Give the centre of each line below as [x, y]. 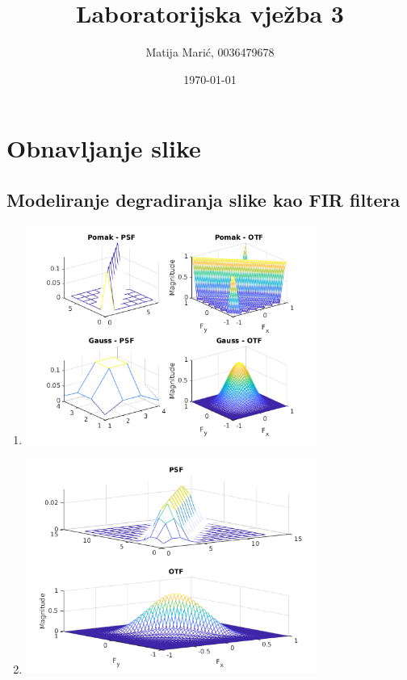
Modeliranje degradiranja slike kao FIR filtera [203, 199]
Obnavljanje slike [104, 148]
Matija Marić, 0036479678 [210, 52]
